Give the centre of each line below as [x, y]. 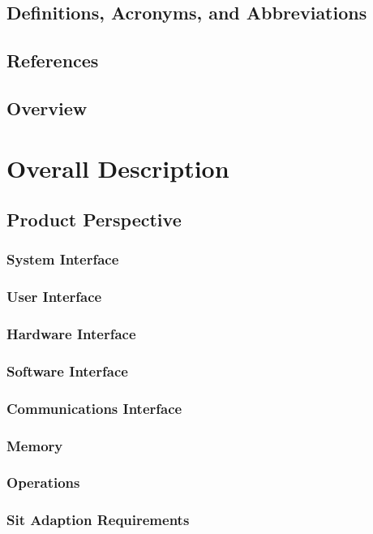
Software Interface [67, 370]
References [53, 60]
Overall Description [118, 168]
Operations [43, 482]
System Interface [63, 259]
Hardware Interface [71, 334]
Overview [47, 108]
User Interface [54, 297]
